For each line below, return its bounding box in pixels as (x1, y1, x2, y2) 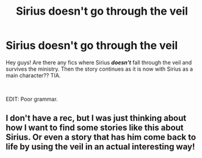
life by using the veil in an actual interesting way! (5, 142, 195, 152)
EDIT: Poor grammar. (5, 95, 59, 102)
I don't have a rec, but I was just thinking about (5, 113, 187, 123)
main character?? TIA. (5, 71, 61, 79)
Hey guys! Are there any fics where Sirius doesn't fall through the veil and (5, 59, 192, 66)
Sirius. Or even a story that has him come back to (5, 132, 197, 143)
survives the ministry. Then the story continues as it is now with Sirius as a (5, 65, 193, 73)
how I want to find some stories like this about (5, 123, 184, 133)
